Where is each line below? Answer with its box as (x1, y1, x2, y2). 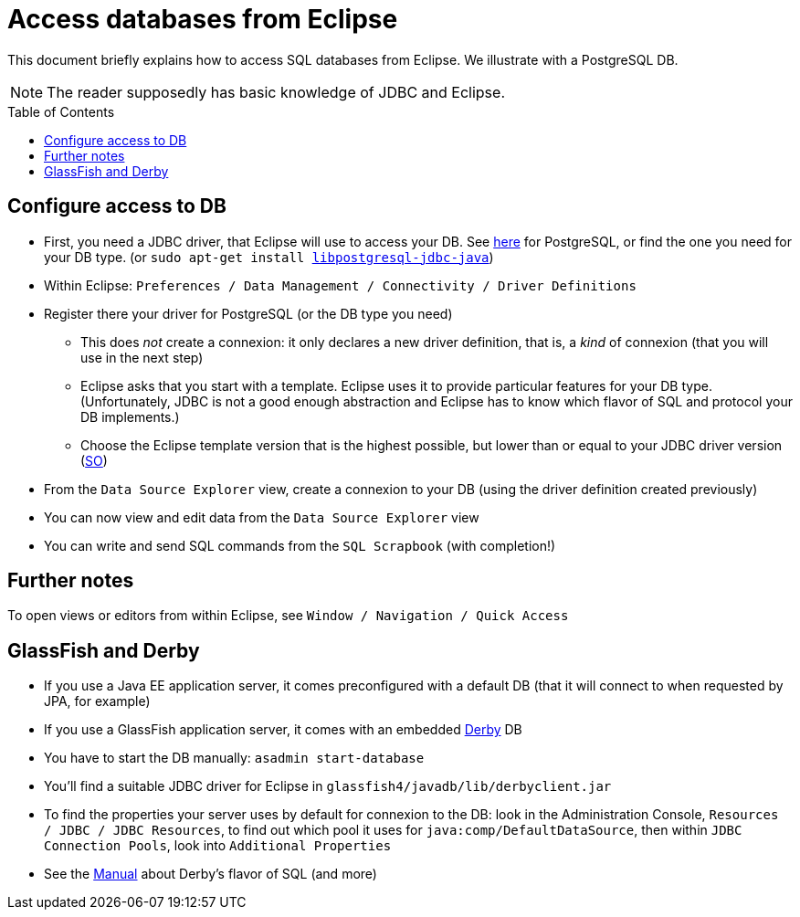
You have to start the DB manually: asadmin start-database (44, 750, 425, 766)
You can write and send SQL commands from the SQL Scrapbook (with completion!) (44, 537, 556, 553)
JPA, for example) (44, 693, 151, 710)
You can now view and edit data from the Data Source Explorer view (44, 509, 479, 525)
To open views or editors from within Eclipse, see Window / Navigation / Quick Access (7, 607, 569, 624)
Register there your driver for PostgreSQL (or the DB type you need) (44, 305, 453, 321)
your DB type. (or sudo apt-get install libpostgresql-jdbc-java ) (44, 248, 494, 265)
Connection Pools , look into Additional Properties (44, 838, 392, 854)
